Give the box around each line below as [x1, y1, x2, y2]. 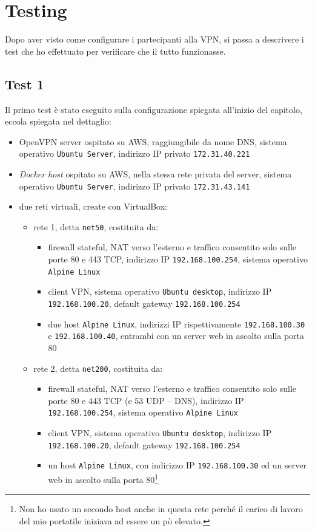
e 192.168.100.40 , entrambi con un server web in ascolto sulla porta [48, 329, 305, 342]
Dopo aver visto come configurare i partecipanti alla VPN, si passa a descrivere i [5, 33, 304, 46]
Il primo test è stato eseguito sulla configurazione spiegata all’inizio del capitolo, [5, 103, 302, 115]
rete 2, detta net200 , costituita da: [33, 361, 163, 374]
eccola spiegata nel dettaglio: [5, 115, 111, 128]
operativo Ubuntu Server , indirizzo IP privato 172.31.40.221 [19, 147, 250, 160]
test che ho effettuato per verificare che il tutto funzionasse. [5, 44, 226, 57]
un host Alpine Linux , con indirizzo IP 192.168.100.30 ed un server [48, 459, 307, 471]
